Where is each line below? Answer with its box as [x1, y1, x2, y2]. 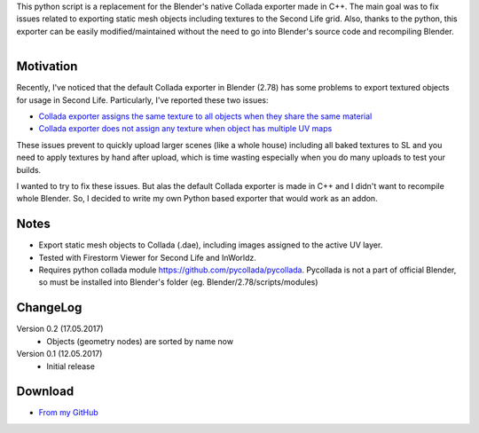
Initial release [46, 360, 95, 372]
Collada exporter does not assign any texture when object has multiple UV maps [38, 123, 333, 134]
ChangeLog [16, 300, 82, 315]
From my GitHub [38, 407, 99, 418]
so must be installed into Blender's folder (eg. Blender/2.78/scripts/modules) [38, 277, 318, 287]
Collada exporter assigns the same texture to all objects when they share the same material [38, 111, 373, 122]
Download [16, 384, 75, 399]
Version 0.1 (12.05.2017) [16, 349, 103, 359]
